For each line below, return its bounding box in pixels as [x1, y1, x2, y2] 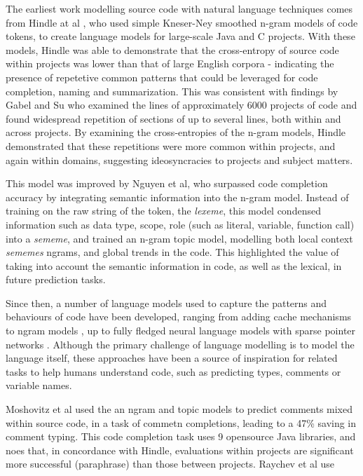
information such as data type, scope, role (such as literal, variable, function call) [6, 217, 355, 231]
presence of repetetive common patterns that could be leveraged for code [6, 69, 318, 84]
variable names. [6, 378, 72, 393]
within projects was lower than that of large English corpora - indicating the [6, 56, 334, 71]
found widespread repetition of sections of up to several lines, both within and [6, 111, 341, 125]
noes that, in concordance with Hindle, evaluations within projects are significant [6, 442, 354, 457]
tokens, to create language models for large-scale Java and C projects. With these [6, 29, 355, 43]
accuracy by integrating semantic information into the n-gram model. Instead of [6, 189, 349, 204]
